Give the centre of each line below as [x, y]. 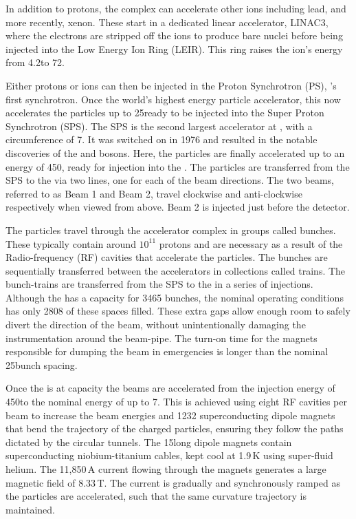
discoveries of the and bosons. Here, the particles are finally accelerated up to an [175, 152]
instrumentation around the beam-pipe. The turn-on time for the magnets [162, 338]
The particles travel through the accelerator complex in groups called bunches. [171, 230]
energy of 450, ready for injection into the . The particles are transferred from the [178, 166]
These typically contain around [71, 243]
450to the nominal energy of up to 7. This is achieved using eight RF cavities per [176, 402]
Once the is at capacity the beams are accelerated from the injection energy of [170, 388]
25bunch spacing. [42, 364]
